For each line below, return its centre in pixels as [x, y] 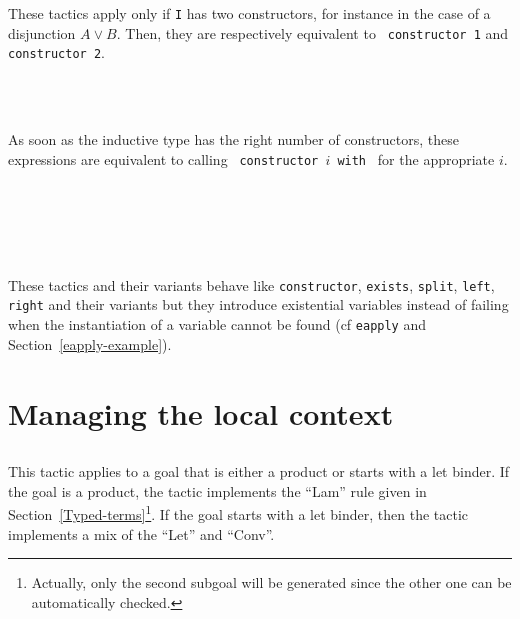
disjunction [42, 32]
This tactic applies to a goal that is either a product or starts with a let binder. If [259, 471]
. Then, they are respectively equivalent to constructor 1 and [312, 32]
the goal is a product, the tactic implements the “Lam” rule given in [217, 490]
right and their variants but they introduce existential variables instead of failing [258, 304]
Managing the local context [201, 412]
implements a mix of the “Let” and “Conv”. [141, 533]
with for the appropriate [416, 158]
